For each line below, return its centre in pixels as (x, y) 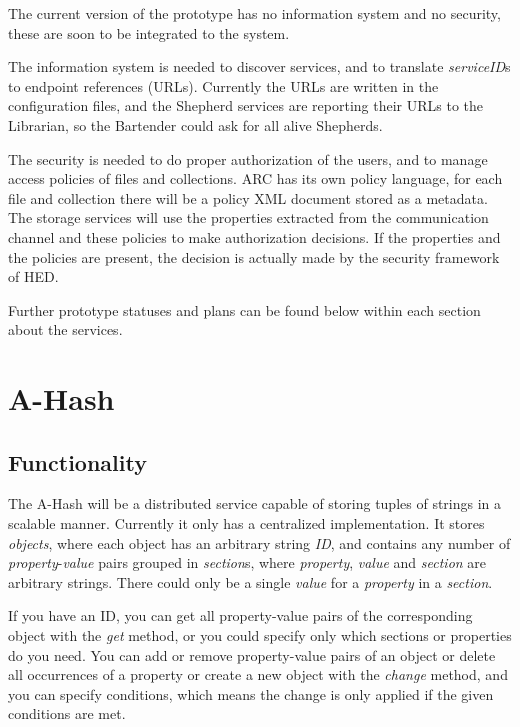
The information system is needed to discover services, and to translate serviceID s (259, 66)
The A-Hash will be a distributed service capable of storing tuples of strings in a (255, 503)
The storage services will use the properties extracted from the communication (248, 217)
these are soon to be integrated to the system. (149, 32)
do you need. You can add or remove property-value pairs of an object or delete (252, 654)
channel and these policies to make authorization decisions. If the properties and (254, 236)
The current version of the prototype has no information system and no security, (254, 13)
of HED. (33, 276)
